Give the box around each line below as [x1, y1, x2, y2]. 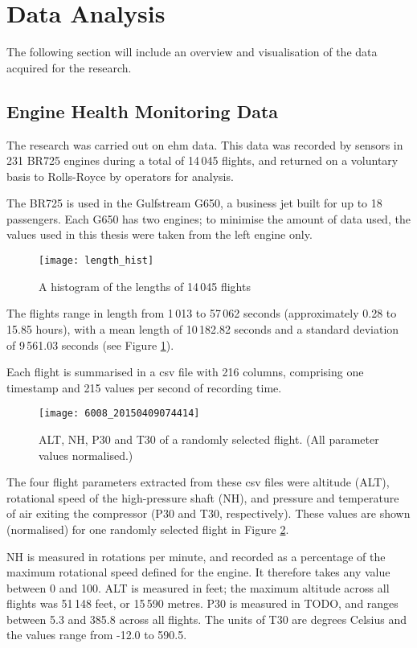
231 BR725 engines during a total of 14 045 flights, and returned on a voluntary [6, 152, 399, 169]
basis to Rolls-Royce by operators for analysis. [6, 167, 234, 184]
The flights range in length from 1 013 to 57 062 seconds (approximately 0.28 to [6, 305, 397, 322]
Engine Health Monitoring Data [6, 98, 279, 123]
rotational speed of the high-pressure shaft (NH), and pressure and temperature [6, 489, 399, 506]
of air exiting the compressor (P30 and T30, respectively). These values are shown [6, 505, 411, 522]
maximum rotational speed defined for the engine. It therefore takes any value [6, 564, 390, 580]
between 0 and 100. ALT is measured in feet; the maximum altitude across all [6, 579, 390, 596]
